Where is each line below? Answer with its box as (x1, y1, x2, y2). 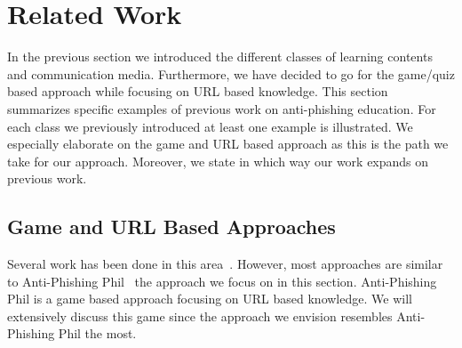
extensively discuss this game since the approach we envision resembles (7, 306, 393, 325)
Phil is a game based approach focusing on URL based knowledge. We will (7, 289, 412, 308)
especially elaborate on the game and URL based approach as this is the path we (7, 134, 449, 153)
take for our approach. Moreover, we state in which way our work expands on (7, 151, 429, 170)
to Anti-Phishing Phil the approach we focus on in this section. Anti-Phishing (7, 271, 437, 290)
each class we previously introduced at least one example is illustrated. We (7, 117, 413, 135)
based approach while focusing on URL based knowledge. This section (7, 82, 388, 101)
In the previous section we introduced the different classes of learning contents (7, 47, 433, 66)
